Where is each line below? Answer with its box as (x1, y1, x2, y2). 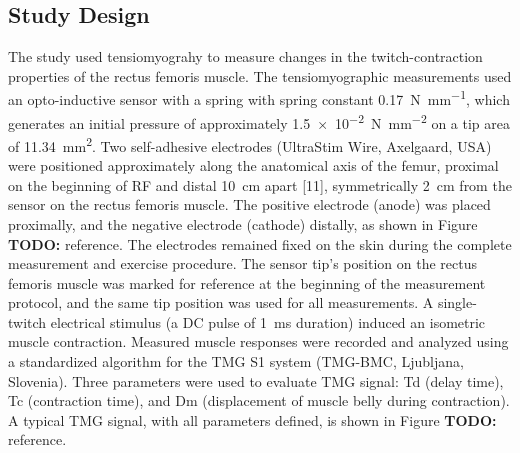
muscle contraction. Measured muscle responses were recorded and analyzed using (8, 331, 509, 352)
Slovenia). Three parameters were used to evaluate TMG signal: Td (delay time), (8, 370, 504, 391)
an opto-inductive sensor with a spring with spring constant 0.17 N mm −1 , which (8, 86, 510, 110)
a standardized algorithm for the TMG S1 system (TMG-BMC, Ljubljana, (8, 351, 464, 372)
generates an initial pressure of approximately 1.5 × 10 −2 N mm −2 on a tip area (8, 109, 510, 133)
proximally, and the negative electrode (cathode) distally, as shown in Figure (8, 213, 478, 234)
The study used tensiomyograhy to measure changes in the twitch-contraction (8, 46, 483, 67)
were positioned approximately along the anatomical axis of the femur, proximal (8, 155, 499, 176)
